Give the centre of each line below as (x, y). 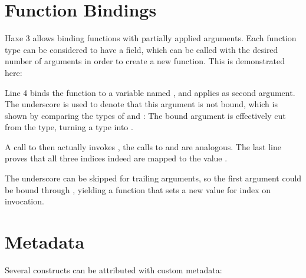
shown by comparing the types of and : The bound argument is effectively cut (145, 115)
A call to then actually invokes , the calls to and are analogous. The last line (143, 146)
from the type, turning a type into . (69, 127)
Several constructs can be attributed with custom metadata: (113, 269)
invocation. (24, 201)
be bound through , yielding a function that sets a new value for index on (138, 189)
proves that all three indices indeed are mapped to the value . (116, 158)
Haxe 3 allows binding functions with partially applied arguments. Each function (151, 38)
